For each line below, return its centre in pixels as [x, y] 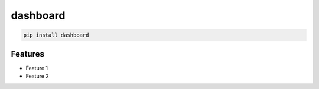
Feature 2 [38, 76]
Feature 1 [37, 68]
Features [27, 54]
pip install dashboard [56, 35]
